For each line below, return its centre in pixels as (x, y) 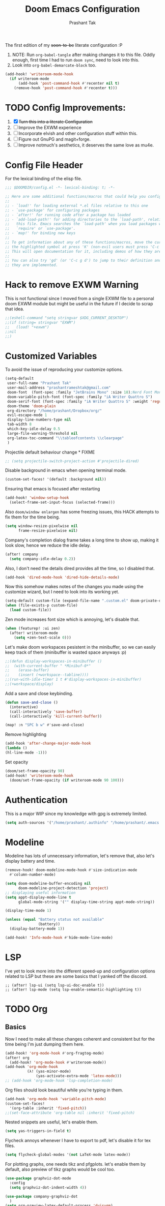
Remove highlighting (26, 734)
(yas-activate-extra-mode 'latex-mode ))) (79, 1076)
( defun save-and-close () (31, 702)
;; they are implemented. (31, 265)
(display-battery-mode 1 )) (37, 929)
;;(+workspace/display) (29, 684)
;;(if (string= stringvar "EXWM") (41, 323)
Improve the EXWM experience (50, 128)
